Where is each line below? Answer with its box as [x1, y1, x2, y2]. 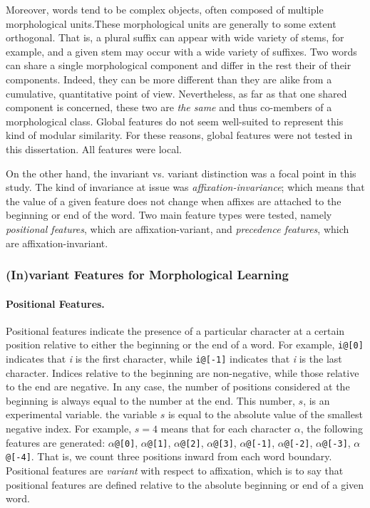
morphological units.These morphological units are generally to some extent [6, 16, 336, 31]
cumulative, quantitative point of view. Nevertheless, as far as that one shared [6, 85, 347, 100]
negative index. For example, [6, 421, 132, 436]
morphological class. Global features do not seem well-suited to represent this [6, 113, 344, 128]
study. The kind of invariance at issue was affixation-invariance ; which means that [6, 180, 365, 195]
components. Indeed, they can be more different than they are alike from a [6, 71, 332, 86]
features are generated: [6, 435, 106, 450]
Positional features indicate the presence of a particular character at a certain [6, 323, 345, 338]
